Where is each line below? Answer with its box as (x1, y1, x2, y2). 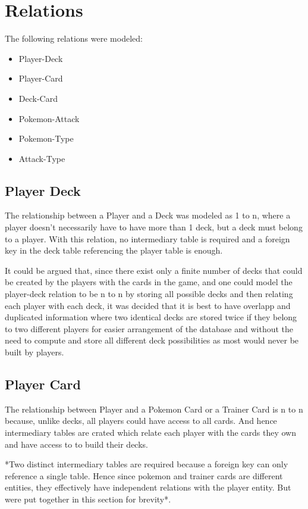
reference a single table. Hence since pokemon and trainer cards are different (5, 469, 283, 482)
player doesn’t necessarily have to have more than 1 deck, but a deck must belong (5, 221, 303, 233)
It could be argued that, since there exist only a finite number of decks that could (5, 264, 303, 276)
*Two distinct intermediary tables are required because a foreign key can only (5, 458, 288, 470)
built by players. (5, 346, 64, 358)
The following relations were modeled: (5, 32, 143, 45)
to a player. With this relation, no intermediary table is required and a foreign (5, 232, 290, 245)
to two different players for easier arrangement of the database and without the (5, 322, 294, 335)
